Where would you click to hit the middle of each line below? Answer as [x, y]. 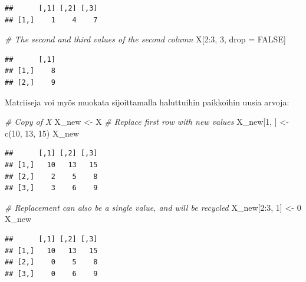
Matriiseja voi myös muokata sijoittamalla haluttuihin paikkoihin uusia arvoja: [147, 102]
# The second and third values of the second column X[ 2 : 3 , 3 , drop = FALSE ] [145, 39]
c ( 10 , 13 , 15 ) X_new [42, 133]
